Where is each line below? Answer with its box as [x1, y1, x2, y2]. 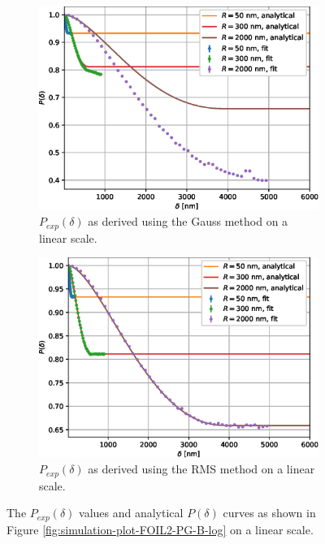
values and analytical [79, 504, 184, 521]
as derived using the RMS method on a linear [88, 460, 315, 477]
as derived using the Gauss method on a [88, 213, 288, 230]
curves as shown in [223, 504, 316, 521]
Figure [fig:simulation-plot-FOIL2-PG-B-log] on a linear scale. [6, 520, 314, 538]
